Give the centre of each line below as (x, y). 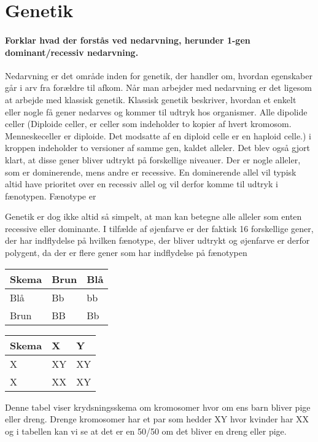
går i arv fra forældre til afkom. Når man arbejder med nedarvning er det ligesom (158, 87)
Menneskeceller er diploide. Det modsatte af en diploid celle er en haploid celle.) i (158, 135)
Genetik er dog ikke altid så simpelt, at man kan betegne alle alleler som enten (153, 216)
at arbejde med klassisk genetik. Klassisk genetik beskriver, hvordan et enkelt (151, 99)
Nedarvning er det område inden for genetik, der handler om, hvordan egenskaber (159, 75)
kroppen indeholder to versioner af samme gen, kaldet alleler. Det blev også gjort (157, 148)
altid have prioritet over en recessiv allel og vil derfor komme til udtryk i (142, 184)
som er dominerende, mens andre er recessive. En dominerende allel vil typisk (151, 172)
